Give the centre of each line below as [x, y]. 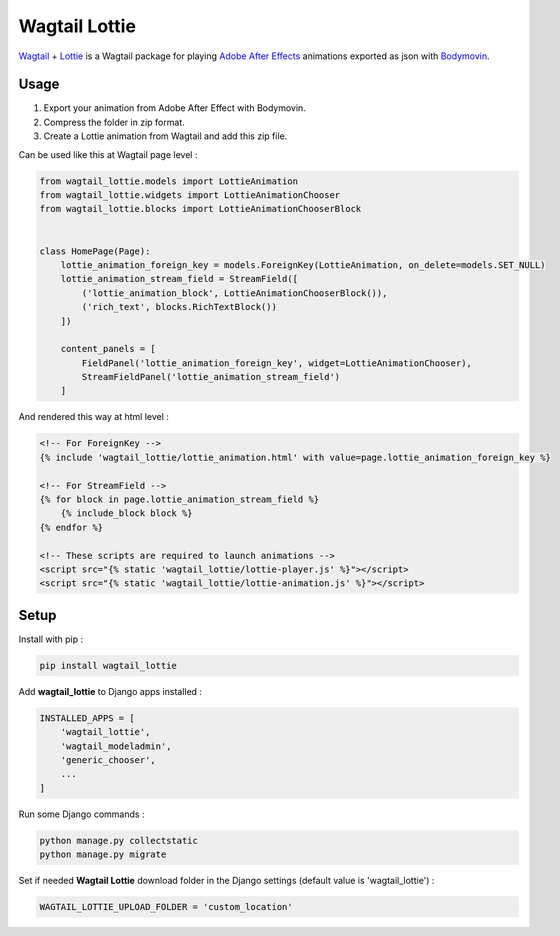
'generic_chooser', [108, 759]
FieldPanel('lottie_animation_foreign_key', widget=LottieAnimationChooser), [276, 363]
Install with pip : [51, 639]
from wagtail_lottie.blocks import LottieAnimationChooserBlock [200, 209]
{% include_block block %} [127, 513]
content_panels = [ [108, 349]
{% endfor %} [71, 527]
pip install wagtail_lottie [108, 665]
